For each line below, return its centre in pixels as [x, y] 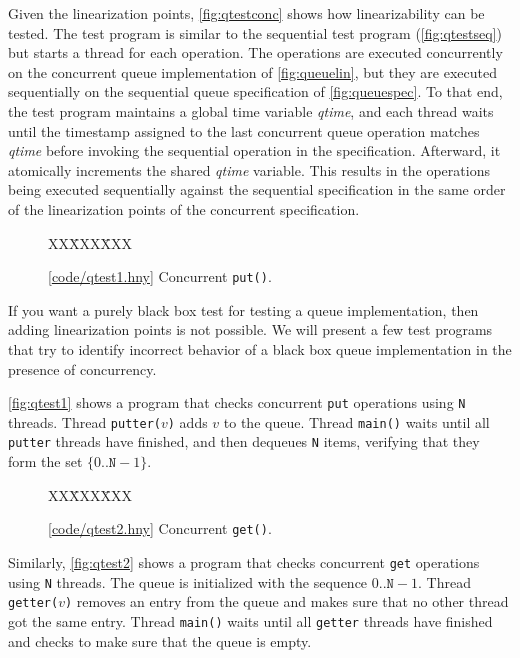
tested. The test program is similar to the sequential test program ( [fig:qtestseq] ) [255, 32]
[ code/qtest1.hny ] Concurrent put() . [160, 276]
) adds [187, 421]
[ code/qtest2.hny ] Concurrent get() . [160, 528]
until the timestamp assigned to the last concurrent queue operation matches [244, 130]
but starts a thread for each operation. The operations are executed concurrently [255, 52]
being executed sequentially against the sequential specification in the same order [257, 189]
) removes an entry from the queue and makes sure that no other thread [286, 601]
